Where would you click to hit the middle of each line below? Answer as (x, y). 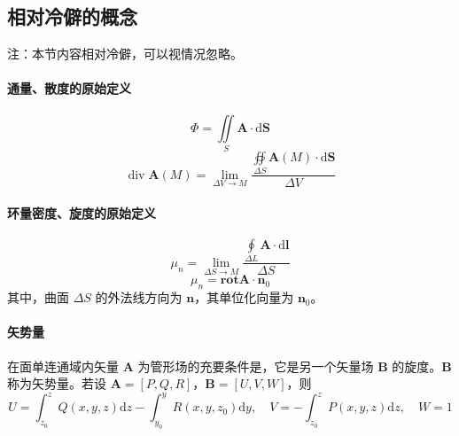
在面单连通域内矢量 (63, 366)
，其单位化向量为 (244, 297)
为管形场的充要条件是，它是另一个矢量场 (256, 366)
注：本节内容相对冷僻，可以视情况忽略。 (125, 54)
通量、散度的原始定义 (69, 88)
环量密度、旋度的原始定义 (82, 212)
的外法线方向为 (139, 297)
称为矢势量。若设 (57, 383)
